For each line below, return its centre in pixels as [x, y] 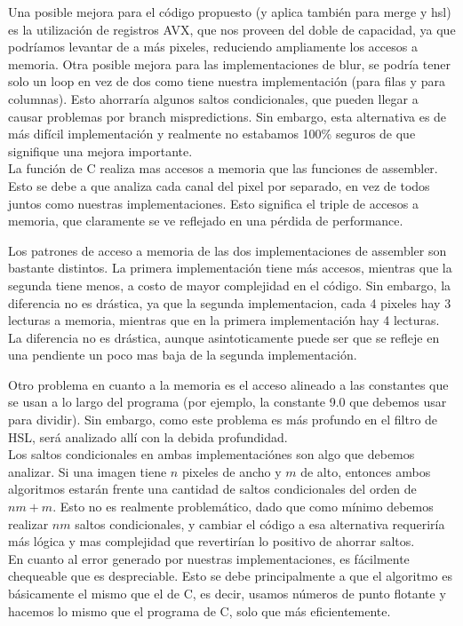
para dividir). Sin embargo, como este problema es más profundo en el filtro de [223, 420]
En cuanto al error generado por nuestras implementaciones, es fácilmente [209, 558]
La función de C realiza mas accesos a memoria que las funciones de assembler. [223, 168]
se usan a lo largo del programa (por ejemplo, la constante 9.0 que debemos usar [228, 402]
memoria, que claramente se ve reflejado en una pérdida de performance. [206, 221]
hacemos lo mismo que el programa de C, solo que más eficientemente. [200, 610]
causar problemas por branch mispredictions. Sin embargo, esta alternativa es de [228, 116]
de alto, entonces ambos [366, 471]
